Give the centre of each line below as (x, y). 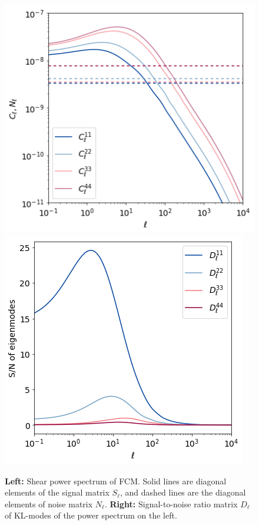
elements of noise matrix (49, 503)
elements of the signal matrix (57, 492)
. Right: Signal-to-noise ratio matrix (171, 503)
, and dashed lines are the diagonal (183, 492)
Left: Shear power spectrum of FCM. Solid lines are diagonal (116, 481)
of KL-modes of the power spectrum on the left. (91, 515)
